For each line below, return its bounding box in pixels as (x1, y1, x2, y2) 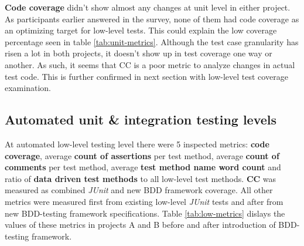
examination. (5, 82, 51, 94)
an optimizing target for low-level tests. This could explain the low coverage (5, 24, 277, 36)
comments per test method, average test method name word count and (5, 161, 281, 173)
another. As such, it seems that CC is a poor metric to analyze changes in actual (5, 58, 295, 70)
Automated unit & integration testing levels (5, 110, 277, 129)
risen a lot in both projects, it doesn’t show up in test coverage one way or (5, 47, 272, 59)
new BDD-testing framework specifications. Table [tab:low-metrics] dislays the (5, 207, 285, 219)
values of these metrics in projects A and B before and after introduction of (5, 218, 276, 231)
